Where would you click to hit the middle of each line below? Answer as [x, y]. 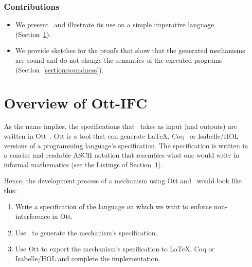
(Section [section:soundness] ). [59, 69]
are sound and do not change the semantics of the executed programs [119, 60]
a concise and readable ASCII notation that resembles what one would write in [122, 155]
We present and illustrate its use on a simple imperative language [115, 25]
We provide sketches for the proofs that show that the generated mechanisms [130, 50]
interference [33, 216]
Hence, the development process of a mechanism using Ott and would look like [123, 181]
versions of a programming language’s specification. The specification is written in [126, 145]
